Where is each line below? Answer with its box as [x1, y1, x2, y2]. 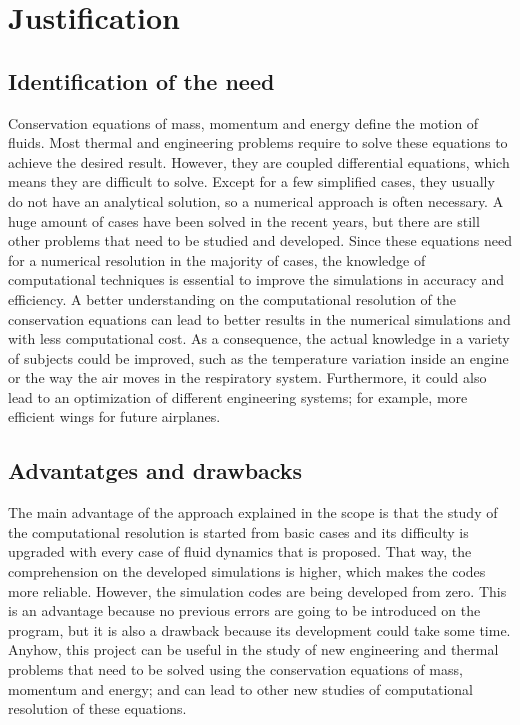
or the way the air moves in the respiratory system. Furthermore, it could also [8, 367, 487, 388]
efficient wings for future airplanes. [8, 406, 221, 427]
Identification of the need [8, 65, 275, 96]
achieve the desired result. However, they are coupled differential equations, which [8, 151, 510, 172]
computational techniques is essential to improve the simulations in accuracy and [8, 269, 504, 290]
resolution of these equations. [8, 698, 187, 719]
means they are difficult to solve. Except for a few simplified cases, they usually [8, 171, 495, 192]
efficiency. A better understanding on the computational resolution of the [8, 288, 456, 309]
